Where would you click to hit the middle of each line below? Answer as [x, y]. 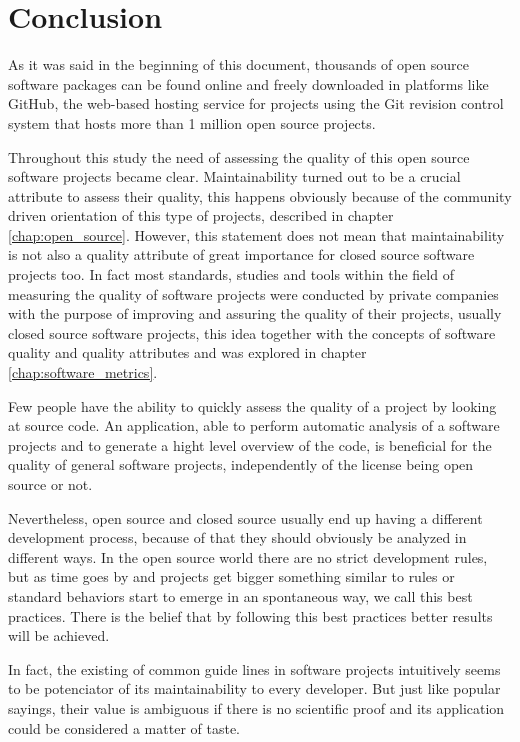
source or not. [50, 484]
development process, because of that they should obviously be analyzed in [237, 537]
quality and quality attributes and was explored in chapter [187, 352]
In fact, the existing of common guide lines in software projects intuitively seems [254, 668]
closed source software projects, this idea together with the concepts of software [252, 332]
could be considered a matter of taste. [124, 727]
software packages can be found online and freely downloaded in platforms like [248, 83]
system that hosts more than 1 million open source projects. [192, 122]
